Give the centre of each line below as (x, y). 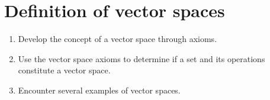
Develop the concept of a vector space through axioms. (118, 39)
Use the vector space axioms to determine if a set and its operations (142, 58)
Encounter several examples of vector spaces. (99, 90)
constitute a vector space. (64, 70)
